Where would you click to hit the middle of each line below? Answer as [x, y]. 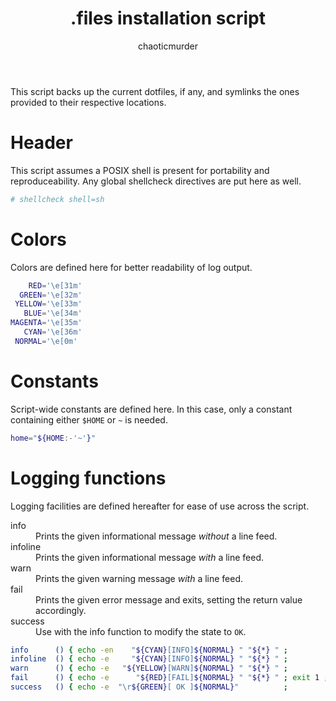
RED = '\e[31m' [55, 285]
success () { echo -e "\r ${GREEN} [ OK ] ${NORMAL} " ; [149, 687]
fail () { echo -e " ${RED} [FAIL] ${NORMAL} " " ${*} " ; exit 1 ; [169, 678]
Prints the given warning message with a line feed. [139, 578]
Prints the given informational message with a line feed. [150, 557]
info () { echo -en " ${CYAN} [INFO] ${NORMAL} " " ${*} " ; [149, 650]
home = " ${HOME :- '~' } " [53, 438]
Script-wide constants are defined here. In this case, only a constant [151, 409]
